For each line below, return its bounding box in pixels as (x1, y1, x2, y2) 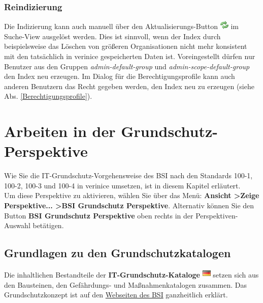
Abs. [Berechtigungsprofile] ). (4, 91, 92, 101)
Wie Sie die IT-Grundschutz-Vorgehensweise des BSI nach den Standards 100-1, (4, 170, 253, 181)
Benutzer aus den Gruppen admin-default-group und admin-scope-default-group (4, 61, 250, 71)
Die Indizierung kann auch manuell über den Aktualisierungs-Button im (4, 21, 239, 32)
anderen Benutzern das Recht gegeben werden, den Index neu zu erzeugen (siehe (4, 80, 254, 91)
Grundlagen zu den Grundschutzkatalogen (4, 245, 231, 261)
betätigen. (32, 220, 64, 231)
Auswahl (4, 220, 30, 231)
